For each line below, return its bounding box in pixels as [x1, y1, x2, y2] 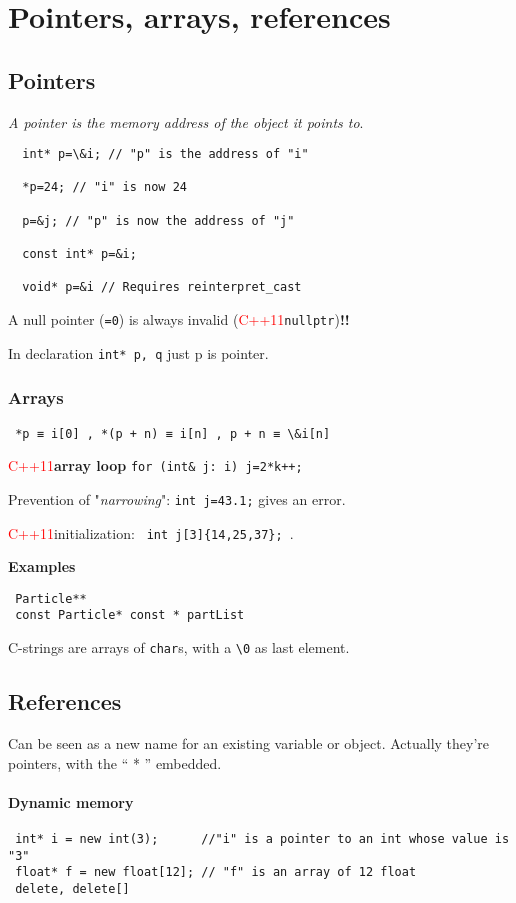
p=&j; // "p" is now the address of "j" [22, 213, 295, 228]
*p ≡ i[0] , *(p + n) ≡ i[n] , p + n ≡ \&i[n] [15, 426, 331, 441]
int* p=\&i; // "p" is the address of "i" [22, 147, 309, 162]
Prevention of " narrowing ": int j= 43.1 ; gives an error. [8, 488, 346, 509]
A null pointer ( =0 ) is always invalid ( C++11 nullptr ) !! [8, 309, 350, 330]
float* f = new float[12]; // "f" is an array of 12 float [15, 865, 417, 880]
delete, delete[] [15, 881, 130, 896]
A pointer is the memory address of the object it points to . [8, 111, 364, 132]
